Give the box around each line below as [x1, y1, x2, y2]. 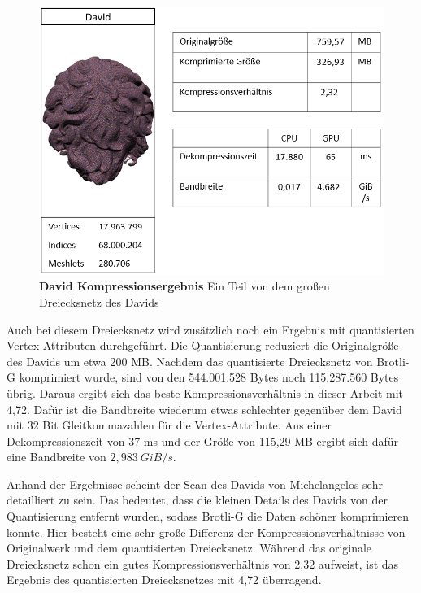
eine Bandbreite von [7, 448, 106, 465]
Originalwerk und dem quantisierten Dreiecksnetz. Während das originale [7, 539, 372, 556]
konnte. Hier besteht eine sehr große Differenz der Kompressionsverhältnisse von [7, 523, 406, 540]
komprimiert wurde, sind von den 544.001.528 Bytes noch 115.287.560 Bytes [19, 368, 399, 386]
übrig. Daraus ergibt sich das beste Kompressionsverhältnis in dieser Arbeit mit [7, 384, 404, 401]
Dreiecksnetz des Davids [39, 293, 159, 310]
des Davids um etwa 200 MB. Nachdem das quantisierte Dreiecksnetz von [7, 352, 373, 369]
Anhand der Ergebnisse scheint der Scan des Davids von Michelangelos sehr [7, 475, 384, 492]
